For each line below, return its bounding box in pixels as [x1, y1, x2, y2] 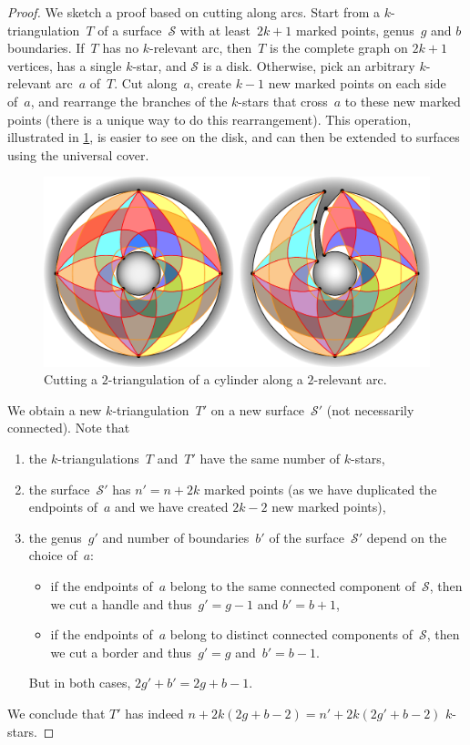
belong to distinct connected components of [169, 625, 413, 644]
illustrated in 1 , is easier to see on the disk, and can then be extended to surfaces [7, 128, 460, 147]
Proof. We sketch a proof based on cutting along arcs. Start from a [7, 3, 381, 21]
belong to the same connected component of [169, 576, 415, 595]
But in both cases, [28, 673, 131, 692]
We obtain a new [7, 400, 102, 419]
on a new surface [210, 400, 305, 419]
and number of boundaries [102, 527, 250, 546]
